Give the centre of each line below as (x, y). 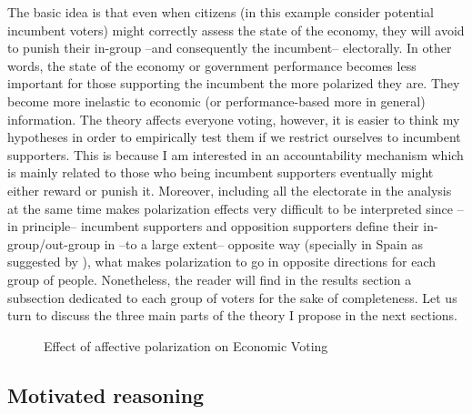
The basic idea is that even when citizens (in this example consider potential (221, 12)
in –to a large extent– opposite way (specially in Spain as (263, 243)
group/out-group (54, 243)
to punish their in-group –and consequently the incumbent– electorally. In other (230, 48)
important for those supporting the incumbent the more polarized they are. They (234, 83)
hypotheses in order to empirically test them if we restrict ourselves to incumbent (234, 137)
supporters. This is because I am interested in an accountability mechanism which (236, 154)
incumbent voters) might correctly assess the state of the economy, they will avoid (236, 30)
